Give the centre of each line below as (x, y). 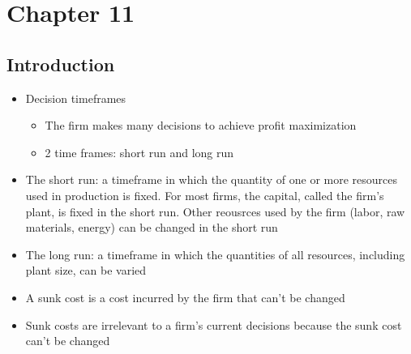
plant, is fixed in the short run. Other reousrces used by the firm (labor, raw (215, 211)
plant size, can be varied (86, 270)
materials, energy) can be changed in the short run (152, 227)
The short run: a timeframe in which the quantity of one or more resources (212, 179)
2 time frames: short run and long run (139, 152)
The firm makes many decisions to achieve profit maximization (201, 125)
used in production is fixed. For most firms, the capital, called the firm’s (205, 195)
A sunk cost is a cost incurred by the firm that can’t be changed (185, 297)
